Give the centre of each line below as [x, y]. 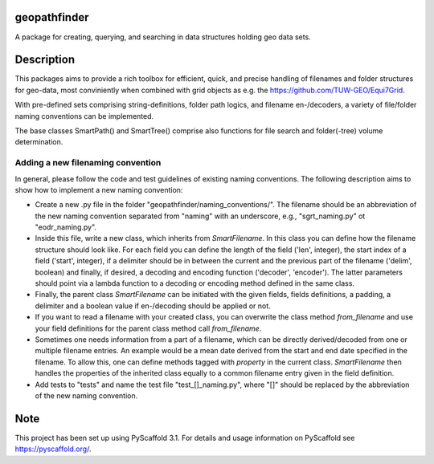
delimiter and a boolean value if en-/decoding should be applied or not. [153, 306]
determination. [39, 142]
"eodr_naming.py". [66, 227]
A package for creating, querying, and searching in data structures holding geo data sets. [163, 37]
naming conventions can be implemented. [84, 116]
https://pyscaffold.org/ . [53, 449]
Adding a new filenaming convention [88, 163]
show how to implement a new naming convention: [99, 189]
